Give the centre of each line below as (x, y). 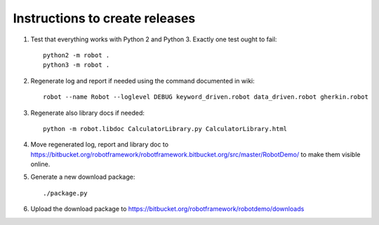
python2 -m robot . (77, 55)
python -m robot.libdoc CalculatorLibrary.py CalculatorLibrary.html (165, 129)
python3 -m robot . (77, 65)
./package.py (65, 193)
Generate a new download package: (83, 177)
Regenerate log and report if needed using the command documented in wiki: (143, 81)
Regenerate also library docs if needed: (88, 113)
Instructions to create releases (104, 18)
